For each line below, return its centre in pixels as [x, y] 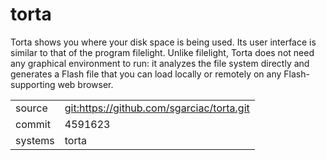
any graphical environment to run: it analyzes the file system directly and [160, 63]
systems [35, 140]
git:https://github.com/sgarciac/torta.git [157, 108]
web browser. [85, 84]
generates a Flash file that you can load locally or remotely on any [146, 74]
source [31, 108]
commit [33, 124]
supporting [33, 84]
